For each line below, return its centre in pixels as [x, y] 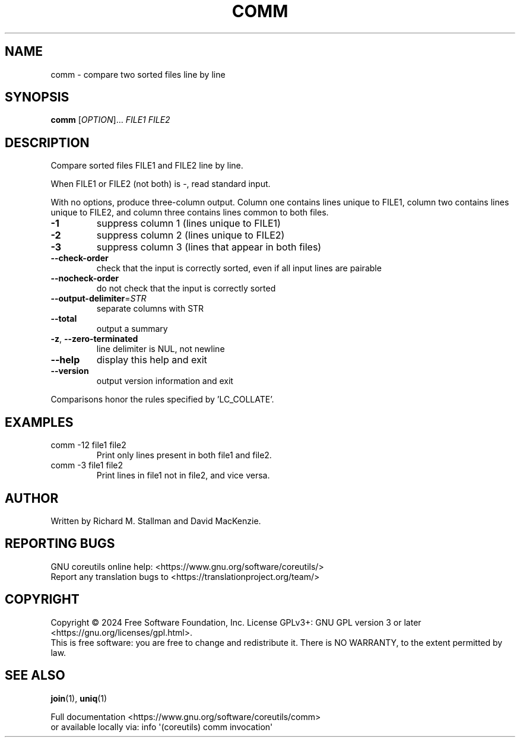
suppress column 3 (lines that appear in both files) [209, 247]
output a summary [132, 329]
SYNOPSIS [37, 97]
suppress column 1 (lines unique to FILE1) [188, 223]
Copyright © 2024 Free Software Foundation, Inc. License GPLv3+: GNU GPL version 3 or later [236, 622]
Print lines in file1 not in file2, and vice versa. [183, 475]
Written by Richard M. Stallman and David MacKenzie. [156, 521]
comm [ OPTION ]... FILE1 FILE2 [110, 120]
